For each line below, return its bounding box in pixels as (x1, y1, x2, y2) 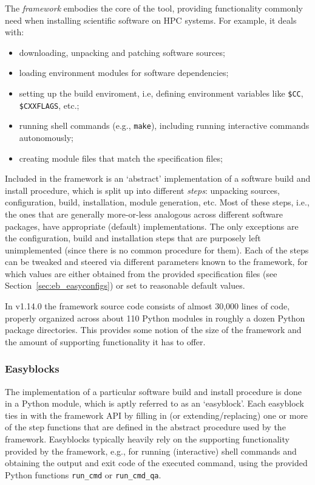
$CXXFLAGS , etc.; (19, 98, 80, 111)
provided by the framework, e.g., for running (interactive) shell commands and (5, 444, 297, 457)
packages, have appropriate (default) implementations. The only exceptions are (5, 219, 299, 232)
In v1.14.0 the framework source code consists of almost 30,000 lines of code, (5, 300, 290, 312)
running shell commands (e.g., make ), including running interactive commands (19, 119, 310, 132)
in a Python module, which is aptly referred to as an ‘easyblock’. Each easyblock (5, 397, 304, 410)
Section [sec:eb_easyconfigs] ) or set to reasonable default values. (5, 279, 245, 292)
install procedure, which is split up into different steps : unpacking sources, (5, 184, 280, 196)
